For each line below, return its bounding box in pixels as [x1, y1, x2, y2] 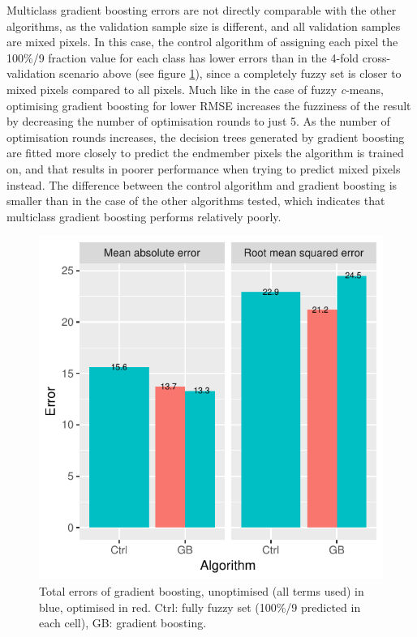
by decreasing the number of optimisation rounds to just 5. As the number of [6, 113, 390, 130]
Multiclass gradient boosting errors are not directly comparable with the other [6, 2, 397, 18]
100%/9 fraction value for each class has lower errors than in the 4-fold [6, 49, 359, 66]
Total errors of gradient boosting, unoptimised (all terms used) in [39, 582, 364, 599]
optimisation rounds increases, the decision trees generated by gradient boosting [6, 128, 405, 145]
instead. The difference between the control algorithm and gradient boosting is [6, 176, 398, 193]
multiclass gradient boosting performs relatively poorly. [6, 207, 282, 224]
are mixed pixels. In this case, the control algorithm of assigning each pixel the [6, 33, 398, 50]
